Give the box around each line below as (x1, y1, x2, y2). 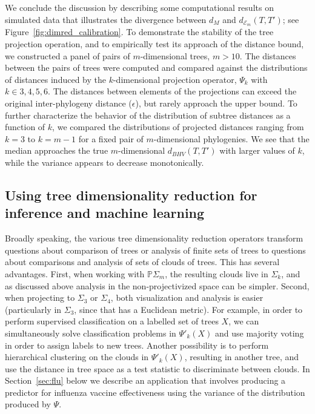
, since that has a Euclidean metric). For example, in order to (74, 303, 303, 315)
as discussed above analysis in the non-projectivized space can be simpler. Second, (5, 279, 310, 292)
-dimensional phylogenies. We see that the (153, 132, 310, 145)
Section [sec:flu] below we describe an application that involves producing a (5, 374, 286, 387)
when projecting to (5, 291, 75, 304)
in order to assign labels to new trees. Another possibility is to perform (5, 338, 269, 351)
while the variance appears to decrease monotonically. (5, 156, 204, 168)
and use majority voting (215, 326, 304, 339)
